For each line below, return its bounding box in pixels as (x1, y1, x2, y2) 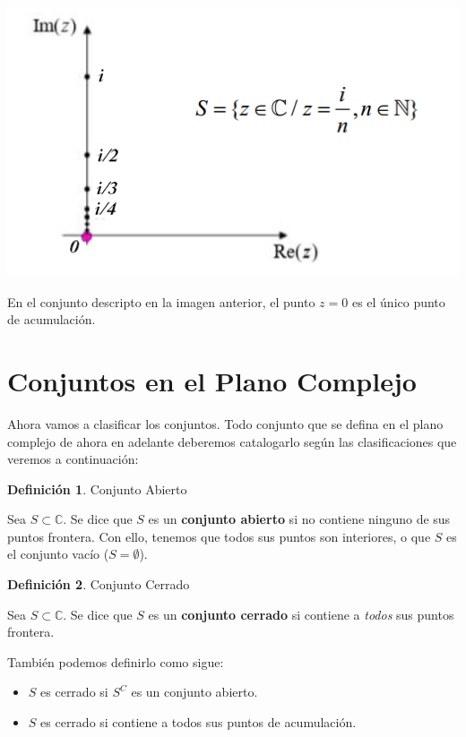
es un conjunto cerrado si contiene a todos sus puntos (148, 604, 454, 623)
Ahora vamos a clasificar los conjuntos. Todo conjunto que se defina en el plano (7, 414, 444, 433)
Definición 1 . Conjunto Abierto (7, 479, 187, 498)
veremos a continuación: (7, 450, 139, 468)
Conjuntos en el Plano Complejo (7, 362, 417, 398)
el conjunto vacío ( (7, 544, 109, 563)
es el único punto (351, 292, 445, 311)
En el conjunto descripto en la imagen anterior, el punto (7, 292, 315, 311)
